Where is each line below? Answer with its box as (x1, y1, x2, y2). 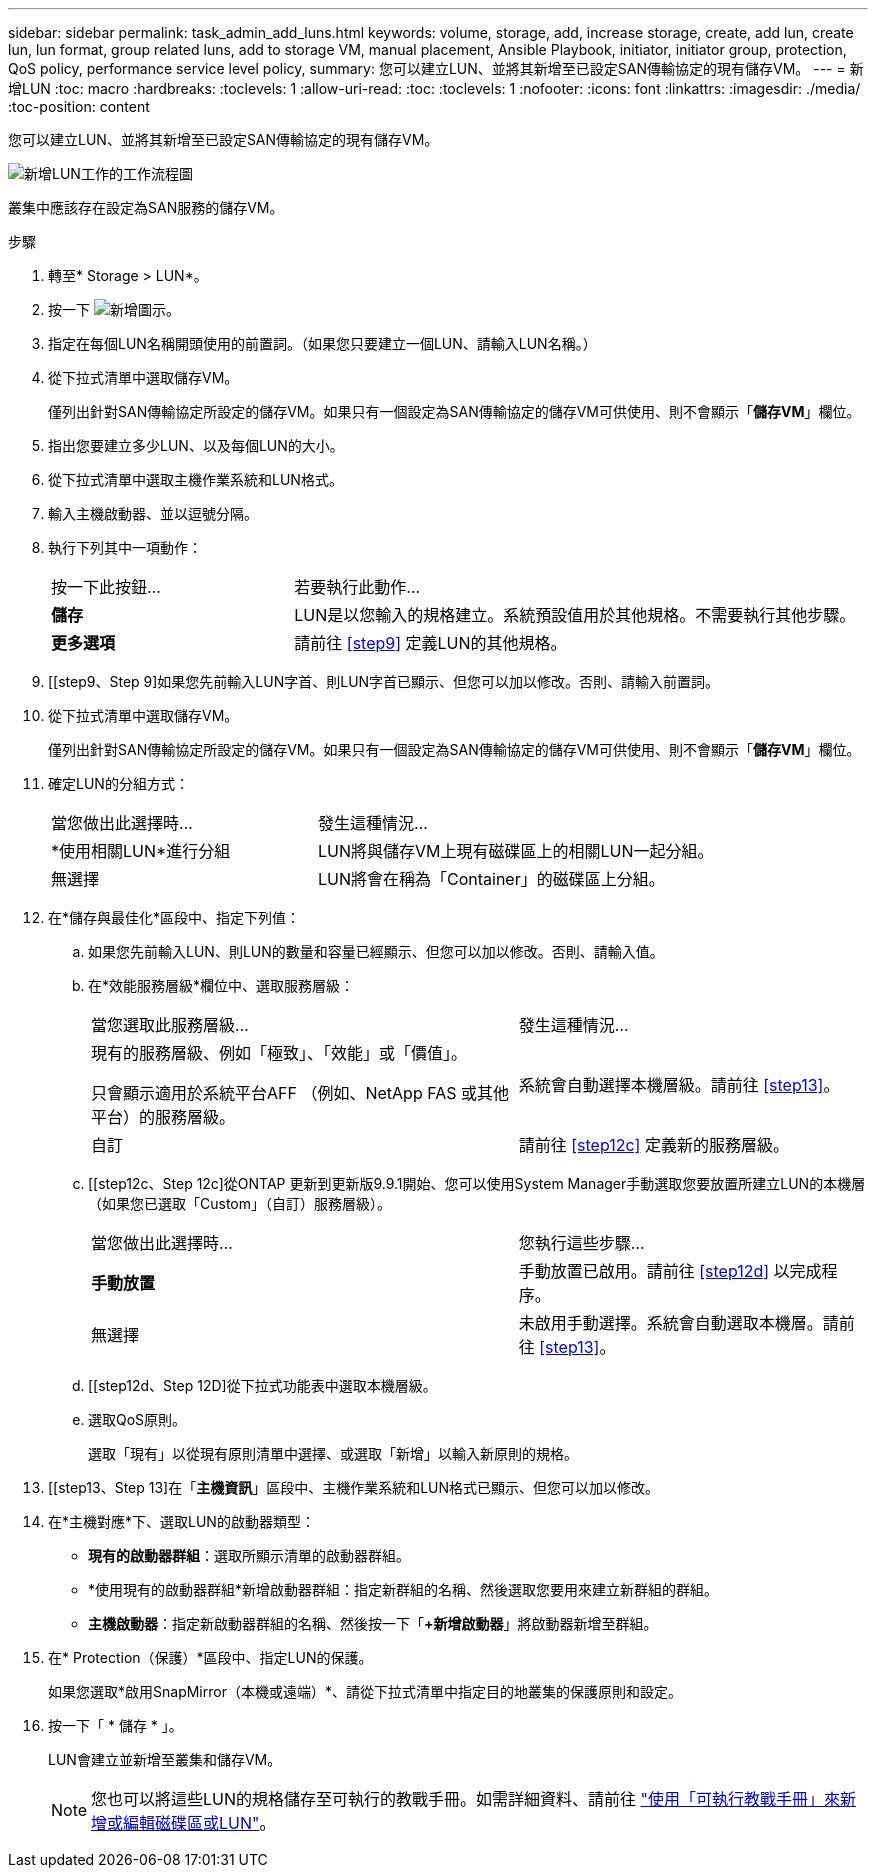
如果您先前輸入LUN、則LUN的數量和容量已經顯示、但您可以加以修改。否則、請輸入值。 (88, 943, 664, 960)
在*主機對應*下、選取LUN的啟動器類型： (48, 1513, 315, 1530)
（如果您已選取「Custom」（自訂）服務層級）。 (88, 1195, 391, 1212)
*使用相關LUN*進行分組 (51, 841, 231, 861)
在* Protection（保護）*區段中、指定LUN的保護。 (48, 1649, 373, 1666)
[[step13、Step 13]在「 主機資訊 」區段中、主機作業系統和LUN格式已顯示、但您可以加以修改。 (48, 1479, 660, 1496)
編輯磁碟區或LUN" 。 (123, 1813, 276, 1833)
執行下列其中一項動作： (48, 539, 202, 556)
